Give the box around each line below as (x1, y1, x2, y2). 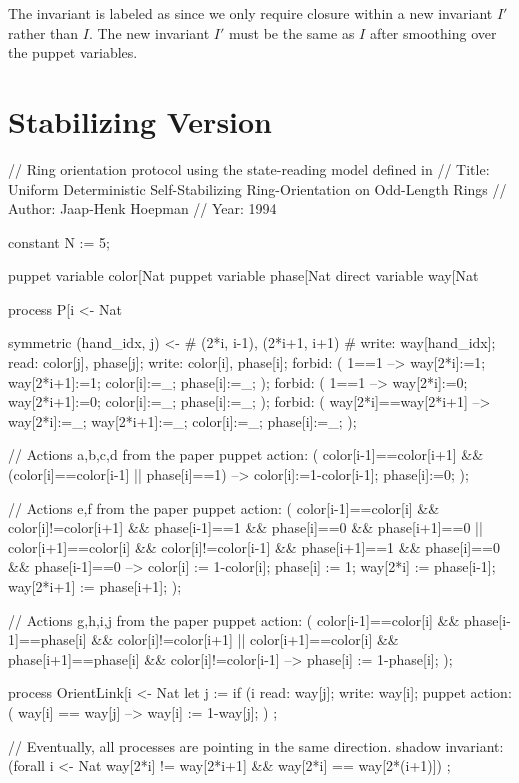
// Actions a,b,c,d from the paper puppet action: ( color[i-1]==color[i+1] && (8, 444, 484, 465)
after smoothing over (369, 22, 497, 43)
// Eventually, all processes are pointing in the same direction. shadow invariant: (8, 735, 504, 756)
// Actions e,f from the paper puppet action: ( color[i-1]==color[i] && (8, 497, 440, 518)
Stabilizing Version (8, 100, 273, 141)
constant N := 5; (8, 231, 110, 252)
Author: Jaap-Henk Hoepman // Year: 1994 (8, 198, 277, 219)
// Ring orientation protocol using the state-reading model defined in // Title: (8, 158, 490, 179)
